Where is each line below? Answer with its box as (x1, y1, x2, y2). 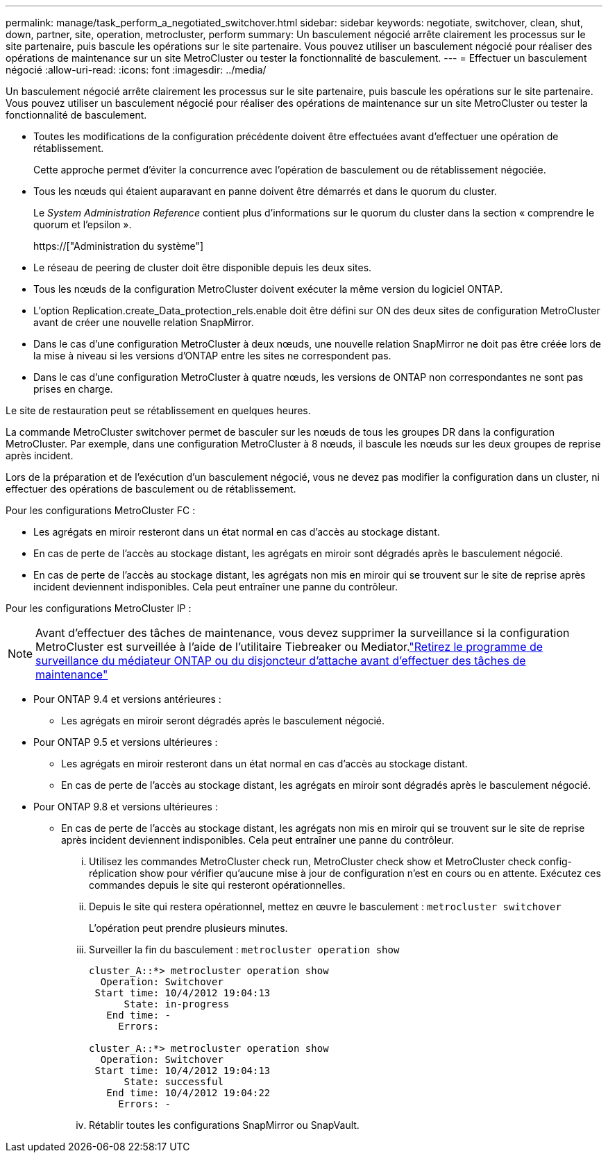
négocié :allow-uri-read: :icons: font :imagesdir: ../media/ (6, 64, 267, 76)
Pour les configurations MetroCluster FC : (6, 504, 196, 516)
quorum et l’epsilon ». (33, 219, 132, 230)
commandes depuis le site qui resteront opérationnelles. (89, 879, 346, 891)
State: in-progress (124, 998, 230, 1010)
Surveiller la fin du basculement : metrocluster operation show (89, 944, 400, 955)
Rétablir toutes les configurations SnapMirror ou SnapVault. (89, 1119, 360, 1131)
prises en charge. (33, 383, 113, 395)
